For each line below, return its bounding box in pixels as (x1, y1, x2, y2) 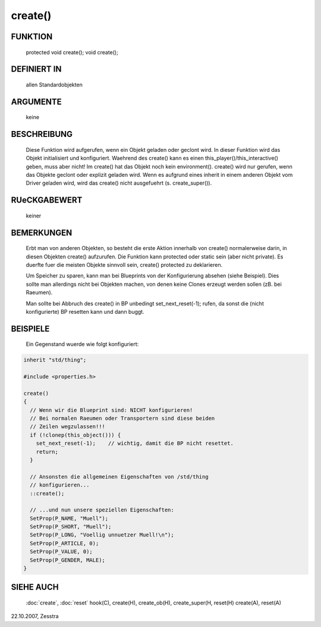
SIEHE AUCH (11, 582, 59, 592)
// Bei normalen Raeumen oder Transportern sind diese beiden (30, 415, 215, 422)
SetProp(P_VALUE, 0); (30, 548, 93, 555)
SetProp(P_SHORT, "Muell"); (30, 523, 112, 530)
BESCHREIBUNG (11, 129, 73, 139)
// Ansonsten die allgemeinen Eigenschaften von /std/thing (30, 473, 209, 480)
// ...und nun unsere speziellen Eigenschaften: (30, 507, 175, 513)
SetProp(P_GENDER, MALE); (30, 557, 105, 563)
